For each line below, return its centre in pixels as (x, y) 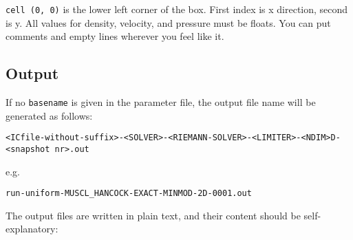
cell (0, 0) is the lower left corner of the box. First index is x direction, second (177, 9)
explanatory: (32, 229)
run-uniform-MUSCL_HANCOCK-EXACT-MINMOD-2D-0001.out (129, 194)
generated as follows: (49, 115)
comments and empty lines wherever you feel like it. (115, 36)
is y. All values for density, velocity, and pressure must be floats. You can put (168, 22)
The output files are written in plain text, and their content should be (153, 215)
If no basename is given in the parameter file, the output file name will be (161, 102)
